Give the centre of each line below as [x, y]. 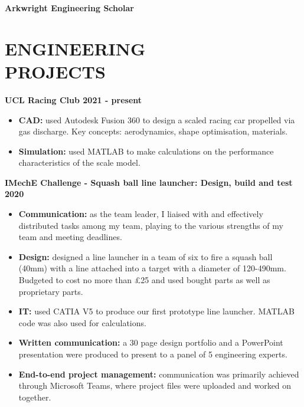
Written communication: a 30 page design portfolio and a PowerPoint [151, 342]
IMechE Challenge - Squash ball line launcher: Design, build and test [149, 182]
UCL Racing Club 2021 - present [73, 99]
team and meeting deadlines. [70, 237]
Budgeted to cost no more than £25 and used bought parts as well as [144, 280]
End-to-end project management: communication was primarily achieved [159, 374]
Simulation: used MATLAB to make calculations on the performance [146, 151]
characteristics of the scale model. [79, 163]
